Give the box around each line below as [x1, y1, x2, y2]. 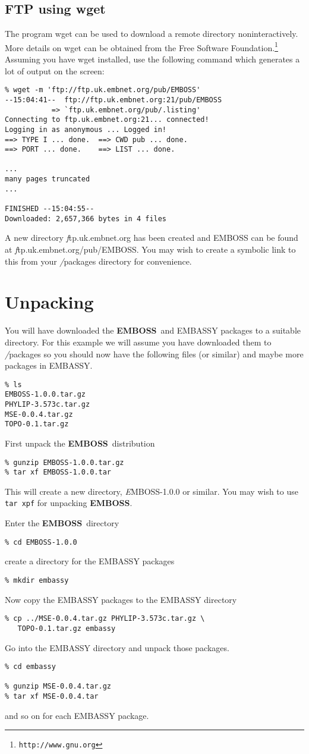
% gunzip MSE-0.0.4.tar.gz [5, 682, 111, 691]
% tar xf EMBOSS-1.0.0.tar [5, 468, 111, 477]
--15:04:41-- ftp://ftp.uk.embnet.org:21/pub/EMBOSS [5, 95, 222, 104]
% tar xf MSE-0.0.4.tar [5, 692, 99, 701]
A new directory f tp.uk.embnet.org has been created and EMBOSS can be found [5, 231, 298, 244]
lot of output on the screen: [5, 64, 105, 77]
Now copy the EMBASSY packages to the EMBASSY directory [5, 593, 237, 605]
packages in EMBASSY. [5, 359, 93, 372]
